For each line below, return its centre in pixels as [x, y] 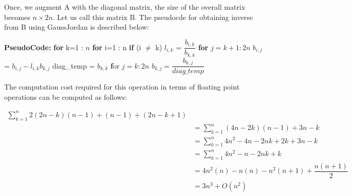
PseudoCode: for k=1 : [44, 47]
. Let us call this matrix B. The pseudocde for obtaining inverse [153, 17]
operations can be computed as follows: [66, 96]
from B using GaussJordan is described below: [77, 27]
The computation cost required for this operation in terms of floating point [122, 87]
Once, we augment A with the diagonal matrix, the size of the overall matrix [125, 7]
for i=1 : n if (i [117, 47]
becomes [17, 17]
